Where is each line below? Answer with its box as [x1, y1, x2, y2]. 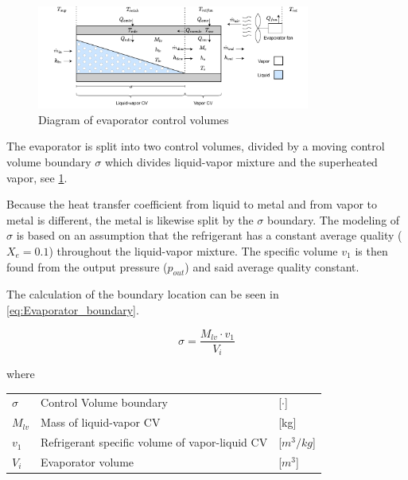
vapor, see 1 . [6, 169, 68, 185]
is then [355, 242, 388, 259]
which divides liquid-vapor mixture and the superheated [104, 153, 378, 170]
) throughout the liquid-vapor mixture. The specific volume [49, 242, 338, 259]
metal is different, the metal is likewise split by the [6, 211, 254, 228]
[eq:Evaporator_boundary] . [6, 301, 139, 318]
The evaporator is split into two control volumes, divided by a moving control [6, 138, 385, 154]
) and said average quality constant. [185, 258, 359, 275]
